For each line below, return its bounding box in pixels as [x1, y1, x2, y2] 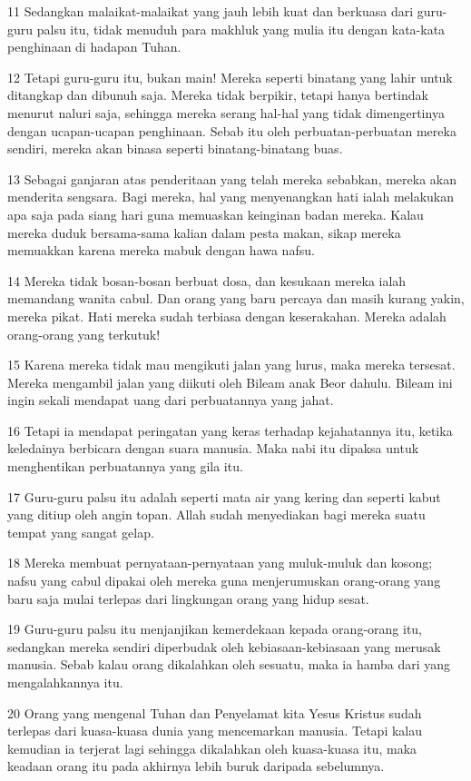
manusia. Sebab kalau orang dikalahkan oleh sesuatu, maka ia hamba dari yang [7, 655, 451, 674]
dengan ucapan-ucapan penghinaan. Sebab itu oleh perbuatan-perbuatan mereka [7, 121, 456, 140]
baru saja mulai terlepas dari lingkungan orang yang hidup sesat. [7, 588, 369, 608]
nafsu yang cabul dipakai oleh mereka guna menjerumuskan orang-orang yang [7, 571, 441, 590]
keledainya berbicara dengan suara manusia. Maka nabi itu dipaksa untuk [7, 439, 419, 458]
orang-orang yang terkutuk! [7, 324, 161, 343]
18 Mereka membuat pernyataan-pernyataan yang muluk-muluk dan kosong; [7, 553, 433, 572]
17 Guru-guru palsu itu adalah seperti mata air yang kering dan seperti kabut [7, 487, 441, 506]
